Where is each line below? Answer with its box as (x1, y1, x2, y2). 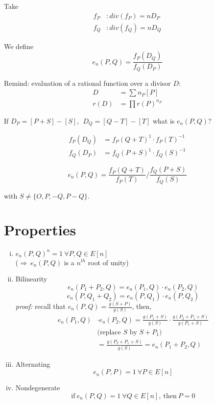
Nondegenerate (15, 382, 60, 393)
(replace (97, 329, 121, 336)
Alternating (15, 358, 50, 369)
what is (152, 115, 175, 126)
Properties (4, 219, 76, 239)
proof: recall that (15, 301, 66, 311)
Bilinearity (15, 274, 48, 284)
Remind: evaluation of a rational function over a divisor (4, 77, 171, 88)
